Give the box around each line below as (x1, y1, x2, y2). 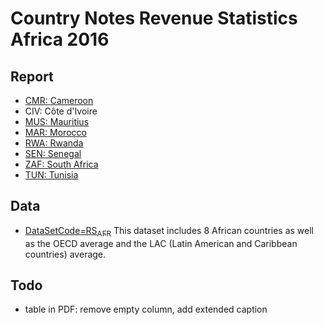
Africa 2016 (10, 28, 110, 51)
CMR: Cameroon (24, 95, 94, 106)
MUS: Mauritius (24, 116, 90, 127)
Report (10, 68, 54, 85)
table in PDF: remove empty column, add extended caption (24, 303, 268, 316)
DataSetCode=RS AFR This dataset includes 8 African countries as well (24, 224, 315, 239)
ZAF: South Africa (24, 158, 99, 170)
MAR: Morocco (24, 127, 87, 138)
